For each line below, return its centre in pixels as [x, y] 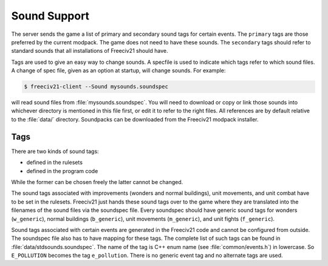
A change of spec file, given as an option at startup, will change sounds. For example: [118, 70]
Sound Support [50, 16]
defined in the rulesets [55, 162]
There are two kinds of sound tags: [55, 151]
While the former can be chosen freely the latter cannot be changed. [97, 182]
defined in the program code [62, 171]
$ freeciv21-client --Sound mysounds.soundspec [96, 87]
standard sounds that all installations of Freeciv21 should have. [90, 51]
